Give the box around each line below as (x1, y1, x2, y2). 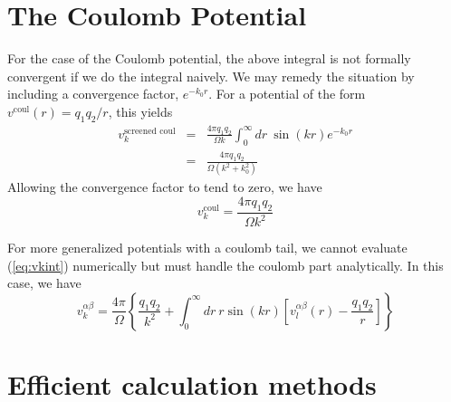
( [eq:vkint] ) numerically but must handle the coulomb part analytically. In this (7, 255, 444, 274)
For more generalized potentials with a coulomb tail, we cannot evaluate (7, 238, 408, 257)
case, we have (7, 273, 82, 292)
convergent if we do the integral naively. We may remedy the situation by (7, 66, 415, 85)
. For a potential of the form (208, 84, 366, 103)
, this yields (108, 101, 173, 120)
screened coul (123, 126, 176, 136)
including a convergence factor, (7, 84, 179, 103)
